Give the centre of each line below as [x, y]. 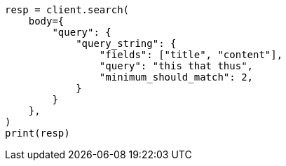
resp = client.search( [67, 10]
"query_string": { [126, 43]
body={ [46, 21]
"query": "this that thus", [176, 66]
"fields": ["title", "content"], [191, 55]
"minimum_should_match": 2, [176, 77]
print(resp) [38, 133]
